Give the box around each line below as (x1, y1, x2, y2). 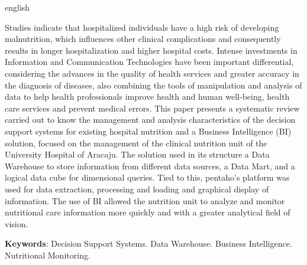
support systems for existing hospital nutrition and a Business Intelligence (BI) (5, 125, 292, 137)
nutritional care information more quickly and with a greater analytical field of (5, 206, 290, 218)
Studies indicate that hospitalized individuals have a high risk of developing (5, 21, 279, 33)
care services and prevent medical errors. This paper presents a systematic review (5, 102, 300, 114)
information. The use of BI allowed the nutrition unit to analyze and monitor (5, 194, 285, 207)
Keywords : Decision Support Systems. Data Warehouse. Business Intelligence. (5, 237, 292, 250)
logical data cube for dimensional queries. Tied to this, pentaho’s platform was (5, 171, 290, 184)
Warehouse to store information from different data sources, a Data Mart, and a (5, 159, 295, 172)
